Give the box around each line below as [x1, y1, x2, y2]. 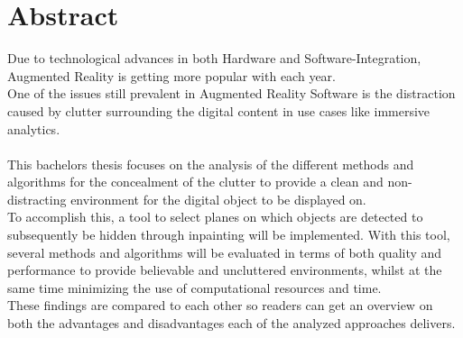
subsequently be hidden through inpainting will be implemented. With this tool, [7, 225, 450, 244]
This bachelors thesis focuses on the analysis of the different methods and [7, 154, 414, 173]
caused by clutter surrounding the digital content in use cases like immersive [7, 101, 431, 120]
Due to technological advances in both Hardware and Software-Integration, [7, 49, 421, 68]
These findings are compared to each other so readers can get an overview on [7, 296, 433, 315]
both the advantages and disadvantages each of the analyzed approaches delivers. [7, 314, 456, 333]
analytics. [7, 119, 60, 138]
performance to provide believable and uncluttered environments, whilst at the [7, 260, 442, 279]
